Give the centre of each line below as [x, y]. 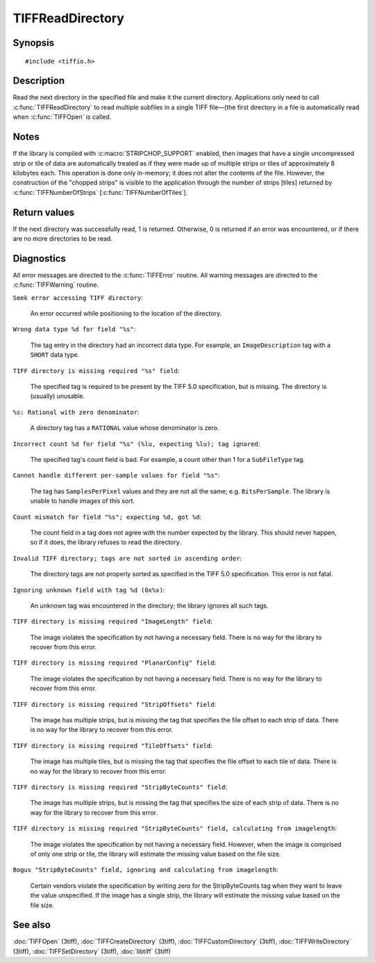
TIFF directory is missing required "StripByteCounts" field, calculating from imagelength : [175, 829]
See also [32, 925]
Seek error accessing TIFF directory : [78, 297]
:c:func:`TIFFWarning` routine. [56, 285]
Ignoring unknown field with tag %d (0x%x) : [89, 590]
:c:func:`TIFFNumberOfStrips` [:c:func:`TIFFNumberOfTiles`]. [100, 192]
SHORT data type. [55, 355]
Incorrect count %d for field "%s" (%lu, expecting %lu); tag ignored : [136, 444]
